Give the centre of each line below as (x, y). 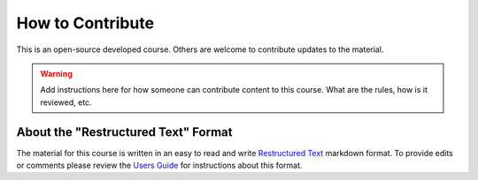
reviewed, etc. (66, 102)
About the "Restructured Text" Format (124, 132)
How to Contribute (85, 23)
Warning (56, 73)
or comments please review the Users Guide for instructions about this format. (159, 165)
